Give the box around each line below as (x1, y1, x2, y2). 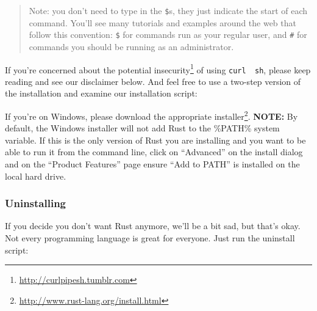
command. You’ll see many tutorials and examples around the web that (29, 16, 296, 29)
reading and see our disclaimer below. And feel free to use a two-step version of (5, 75, 301, 87)
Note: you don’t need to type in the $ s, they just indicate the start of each (29, 4, 308, 16)
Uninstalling (5, 196, 66, 211)
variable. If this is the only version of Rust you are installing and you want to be (5, 133, 306, 146)
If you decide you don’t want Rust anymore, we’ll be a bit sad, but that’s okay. (5, 219, 301, 232)
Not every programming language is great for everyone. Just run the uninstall (5, 232, 295, 244)
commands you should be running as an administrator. (29, 40, 234, 53)
